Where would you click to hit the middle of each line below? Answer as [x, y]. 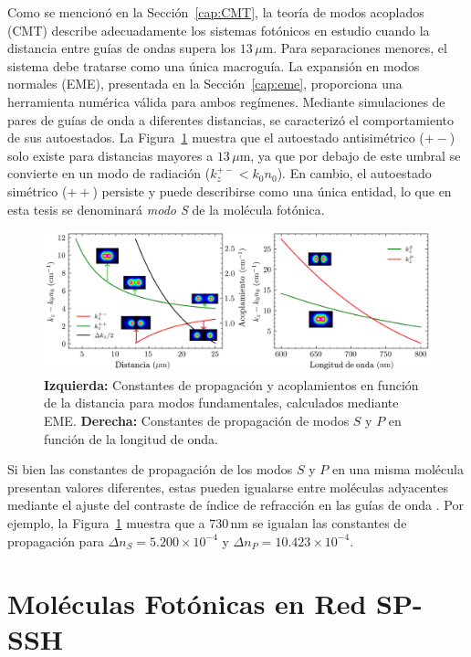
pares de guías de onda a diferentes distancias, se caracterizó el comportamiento [231, 119]
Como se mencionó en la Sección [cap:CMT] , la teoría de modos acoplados [216, 12]
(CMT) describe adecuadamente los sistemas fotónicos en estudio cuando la [219, 30]
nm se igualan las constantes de [319, 522]
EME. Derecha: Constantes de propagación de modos [197, 420]
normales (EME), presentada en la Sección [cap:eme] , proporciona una [205, 84]
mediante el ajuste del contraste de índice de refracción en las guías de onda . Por [235, 505]
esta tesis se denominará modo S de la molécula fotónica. [166, 209]
